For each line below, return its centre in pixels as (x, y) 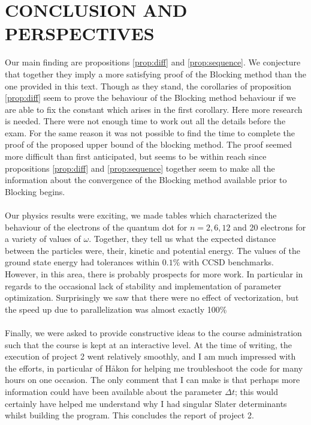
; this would (256, 391)
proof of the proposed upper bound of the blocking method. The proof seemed (149, 144)
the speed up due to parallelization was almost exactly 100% (116, 309)
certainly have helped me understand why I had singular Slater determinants (146, 403)
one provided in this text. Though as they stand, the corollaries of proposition (148, 86)
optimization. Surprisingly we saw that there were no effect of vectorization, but (152, 297)
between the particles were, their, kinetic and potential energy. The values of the (153, 250)
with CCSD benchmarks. (229, 262)
